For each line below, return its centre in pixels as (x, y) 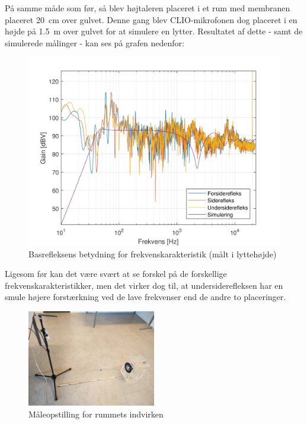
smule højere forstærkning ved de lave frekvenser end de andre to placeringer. (145, 297)
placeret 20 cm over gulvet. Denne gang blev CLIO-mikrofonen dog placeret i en (151, 19)
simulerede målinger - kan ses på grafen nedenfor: (95, 42)
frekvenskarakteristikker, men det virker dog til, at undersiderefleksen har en (144, 285)
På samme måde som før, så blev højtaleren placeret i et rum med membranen (148, 8)
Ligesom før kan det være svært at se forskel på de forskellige (116, 274)
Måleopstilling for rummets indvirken (96, 414)
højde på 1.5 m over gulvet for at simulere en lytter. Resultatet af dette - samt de (154, 31)
